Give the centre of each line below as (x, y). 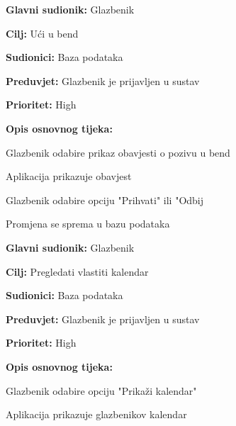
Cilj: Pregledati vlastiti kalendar (77, 271)
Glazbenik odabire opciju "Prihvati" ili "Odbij (105, 200)
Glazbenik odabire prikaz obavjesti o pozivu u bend (118, 152)
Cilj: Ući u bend (42, 33)
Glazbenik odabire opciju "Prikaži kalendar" (101, 390)
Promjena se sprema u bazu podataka (88, 224)
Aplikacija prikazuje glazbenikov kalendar (96, 414)
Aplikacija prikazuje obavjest (69, 176)
